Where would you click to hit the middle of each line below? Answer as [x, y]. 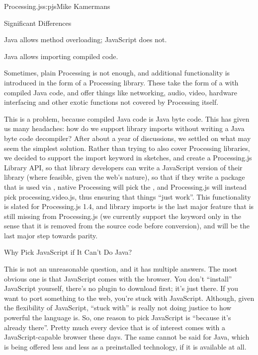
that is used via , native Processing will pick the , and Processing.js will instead [125, 186]
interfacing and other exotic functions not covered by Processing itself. [111, 102]
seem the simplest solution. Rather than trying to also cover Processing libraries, [127, 148]
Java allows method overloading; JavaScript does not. [86, 39]
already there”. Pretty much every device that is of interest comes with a [115, 327]
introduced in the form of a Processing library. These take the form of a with [121, 82]
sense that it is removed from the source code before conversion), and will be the [127, 226]
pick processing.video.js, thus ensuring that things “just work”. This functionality [128, 196]
